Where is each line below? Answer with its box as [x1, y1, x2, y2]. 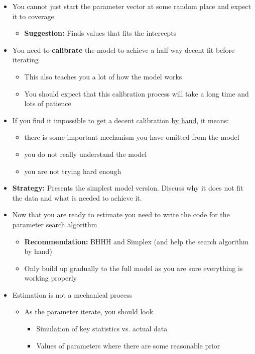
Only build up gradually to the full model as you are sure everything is [24, 262, 243, 273]
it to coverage [12, 11, 54, 21]
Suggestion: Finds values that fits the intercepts [24, 28, 177, 38]
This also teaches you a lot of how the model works [24, 71, 182, 81]
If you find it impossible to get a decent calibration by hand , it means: [12, 115, 229, 125]
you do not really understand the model [24, 148, 147, 159]
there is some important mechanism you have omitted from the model [24, 132, 239, 142]
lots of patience [24, 98, 71, 109]
